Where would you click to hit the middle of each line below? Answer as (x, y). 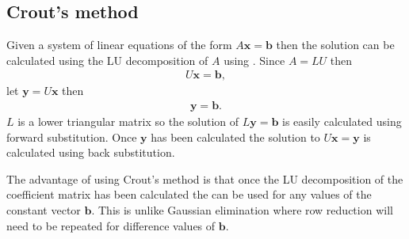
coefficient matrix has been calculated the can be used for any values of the (189, 194)
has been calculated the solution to (235, 137)
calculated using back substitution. (91, 152)
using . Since (254, 60)
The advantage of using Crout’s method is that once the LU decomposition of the (205, 178)
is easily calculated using (342, 121)
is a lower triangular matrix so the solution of (128, 121)
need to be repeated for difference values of (111, 225)
